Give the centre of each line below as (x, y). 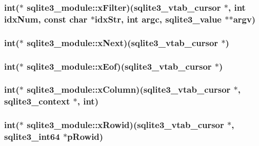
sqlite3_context (37, 101)
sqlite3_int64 (32, 137)
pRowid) (85, 137)
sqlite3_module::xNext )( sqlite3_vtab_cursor (123, 42)
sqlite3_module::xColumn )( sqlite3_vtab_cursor (129, 89)
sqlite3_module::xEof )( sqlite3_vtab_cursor (119, 66)
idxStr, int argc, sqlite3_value (158, 19)
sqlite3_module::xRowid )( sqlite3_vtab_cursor (125, 125)
